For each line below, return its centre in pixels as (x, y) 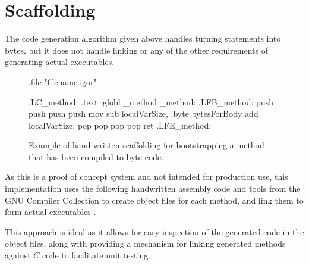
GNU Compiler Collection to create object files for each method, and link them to (154, 200)
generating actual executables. (60, 62)
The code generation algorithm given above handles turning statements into (143, 38)
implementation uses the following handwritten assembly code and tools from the (153, 188)
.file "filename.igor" (63, 81)
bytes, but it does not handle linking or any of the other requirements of (136, 50)
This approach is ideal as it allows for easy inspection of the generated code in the (154, 231)
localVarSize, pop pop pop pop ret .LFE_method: (120, 125)
